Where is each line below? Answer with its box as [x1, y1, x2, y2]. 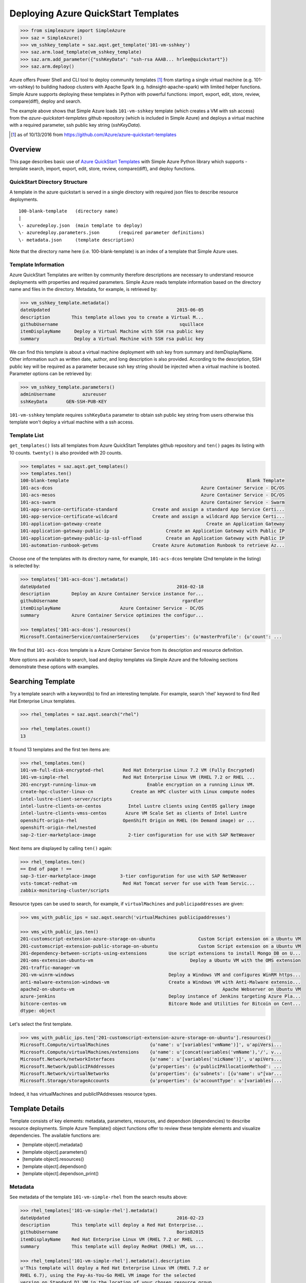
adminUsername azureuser [20, 392, 107, 397]
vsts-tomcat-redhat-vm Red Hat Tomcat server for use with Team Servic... [20, 880, 255, 886]
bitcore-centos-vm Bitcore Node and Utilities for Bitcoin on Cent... [20, 1001, 301, 1006]
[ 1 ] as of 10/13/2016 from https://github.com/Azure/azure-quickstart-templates [11, 131, 177, 138]
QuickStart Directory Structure [9, 178, 88, 185]
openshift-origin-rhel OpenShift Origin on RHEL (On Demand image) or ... [20, 818, 255, 823]
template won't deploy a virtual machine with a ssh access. [9, 419, 134, 425]
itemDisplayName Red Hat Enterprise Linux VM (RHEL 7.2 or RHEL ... [20, 1236, 204, 1242]
